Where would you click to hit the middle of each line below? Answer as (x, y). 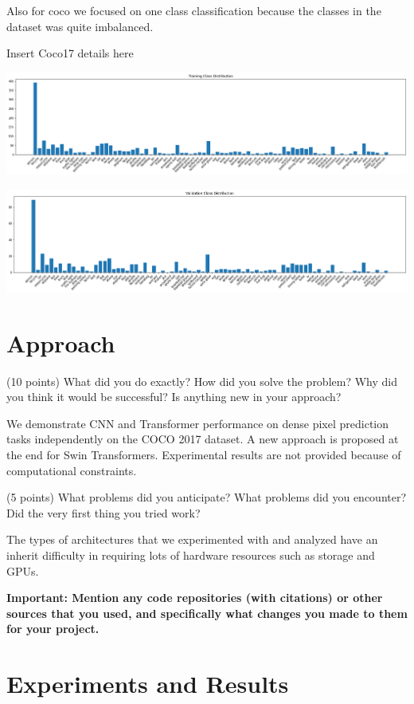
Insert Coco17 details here (70, 53)
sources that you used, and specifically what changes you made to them (207, 613)
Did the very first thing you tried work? (103, 512)
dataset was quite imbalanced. (80, 26)
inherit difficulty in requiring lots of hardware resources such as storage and (191, 555)
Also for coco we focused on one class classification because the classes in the (194, 10)
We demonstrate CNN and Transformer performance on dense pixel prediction (198, 423)
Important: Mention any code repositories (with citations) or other (195, 598)
